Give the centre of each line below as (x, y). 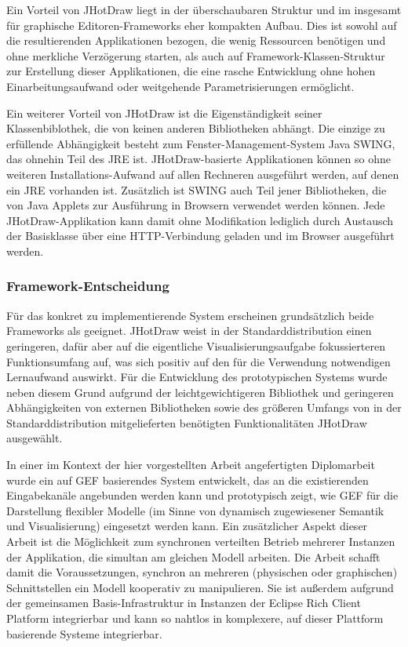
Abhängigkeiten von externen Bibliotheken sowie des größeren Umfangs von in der (204, 407)
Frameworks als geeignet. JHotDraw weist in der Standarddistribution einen (189, 331)
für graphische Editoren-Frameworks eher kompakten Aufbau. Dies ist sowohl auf (202, 25)
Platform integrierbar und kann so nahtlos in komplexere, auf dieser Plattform (195, 618)
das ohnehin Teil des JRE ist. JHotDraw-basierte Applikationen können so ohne (199, 159)
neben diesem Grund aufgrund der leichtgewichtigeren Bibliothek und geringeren (200, 392)
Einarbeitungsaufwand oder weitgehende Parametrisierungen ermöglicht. (180, 86)
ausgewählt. (35, 438)
